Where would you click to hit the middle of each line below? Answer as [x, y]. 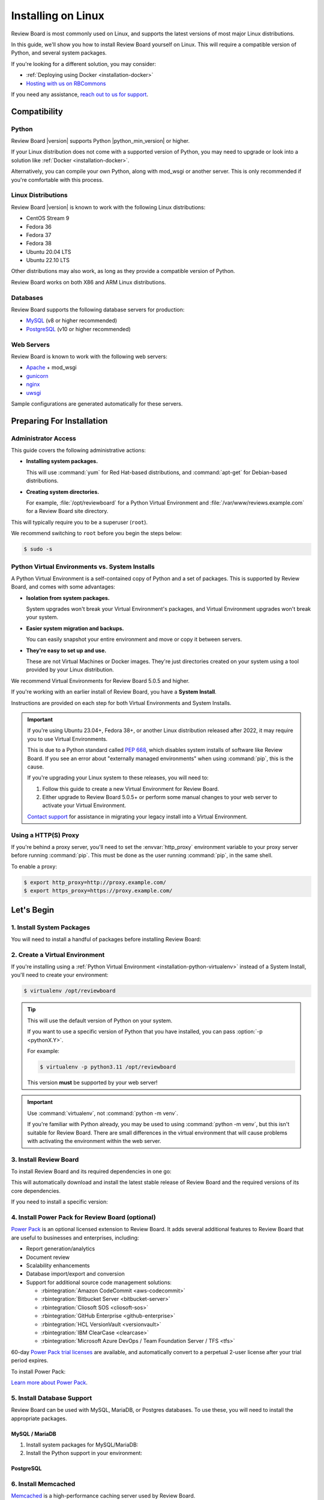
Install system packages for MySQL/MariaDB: [82, 1444]
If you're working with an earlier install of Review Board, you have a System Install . [114, 692]
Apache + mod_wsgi [52, 367]
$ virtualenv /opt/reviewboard [70, 991]
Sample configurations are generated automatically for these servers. [97, 403]
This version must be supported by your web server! [92, 1082]
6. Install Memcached [43, 1484]
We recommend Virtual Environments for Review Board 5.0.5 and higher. [100, 680]
